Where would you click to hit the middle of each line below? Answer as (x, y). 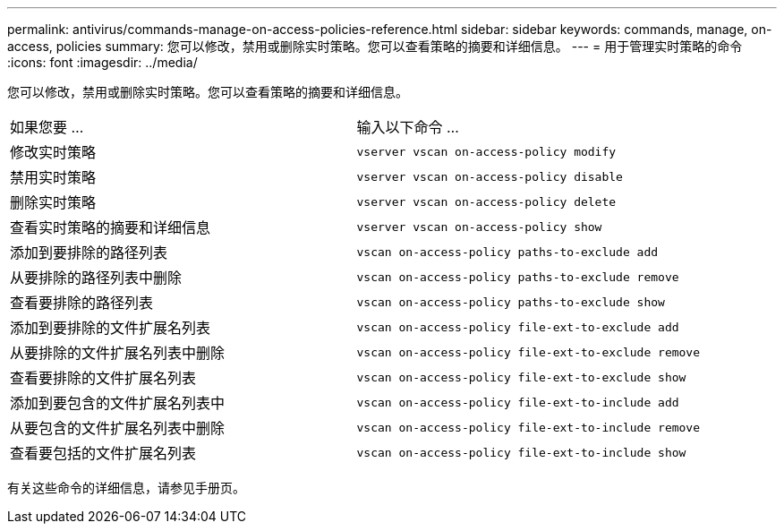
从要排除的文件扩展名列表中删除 (118, 353)
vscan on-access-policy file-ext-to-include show (521, 452)
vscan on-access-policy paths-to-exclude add (507, 252)
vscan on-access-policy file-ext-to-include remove (528, 427)
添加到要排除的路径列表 (89, 253)
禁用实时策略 (53, 177)
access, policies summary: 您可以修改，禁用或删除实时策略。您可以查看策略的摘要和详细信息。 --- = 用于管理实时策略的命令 (375, 46)
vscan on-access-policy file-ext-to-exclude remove (528, 352)
